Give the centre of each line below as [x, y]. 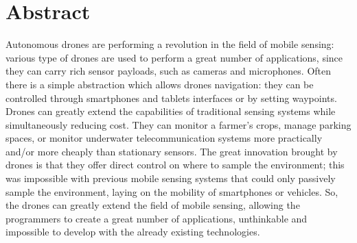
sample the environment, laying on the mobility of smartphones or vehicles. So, [172, 191]
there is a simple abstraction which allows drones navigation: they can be [160, 84]
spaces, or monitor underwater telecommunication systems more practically [164, 138]
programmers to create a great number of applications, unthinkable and [157, 218]
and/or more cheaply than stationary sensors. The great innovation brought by [172, 151]
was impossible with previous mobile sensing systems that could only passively [171, 178]
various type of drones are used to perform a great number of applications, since [174, 57]
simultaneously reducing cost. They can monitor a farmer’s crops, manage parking [178, 124]
